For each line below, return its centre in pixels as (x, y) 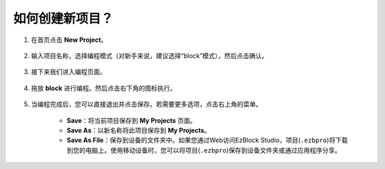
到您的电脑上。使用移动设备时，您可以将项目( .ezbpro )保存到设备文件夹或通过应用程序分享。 (204, 150)
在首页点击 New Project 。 (69, 40)
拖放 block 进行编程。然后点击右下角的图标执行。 (104, 88)
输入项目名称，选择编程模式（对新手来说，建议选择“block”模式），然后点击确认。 (150, 55)
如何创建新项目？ (63, 18)
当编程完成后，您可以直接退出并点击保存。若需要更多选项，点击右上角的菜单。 (147, 104)
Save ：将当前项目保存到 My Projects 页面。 (132, 120)
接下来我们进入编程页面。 (68, 72)
